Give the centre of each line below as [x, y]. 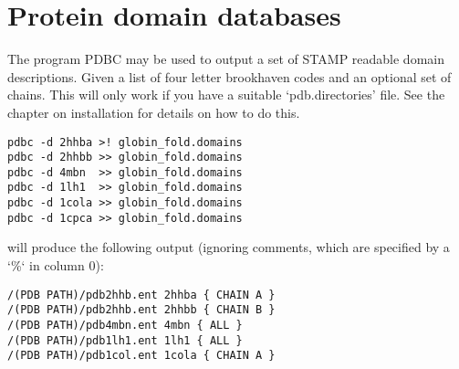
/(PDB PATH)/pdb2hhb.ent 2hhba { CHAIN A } [141, 295]
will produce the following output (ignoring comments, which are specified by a [229, 247]
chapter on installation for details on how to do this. [154, 112]
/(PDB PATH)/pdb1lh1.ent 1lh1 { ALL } [125, 340]
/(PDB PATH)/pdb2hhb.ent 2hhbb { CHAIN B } [141, 310]
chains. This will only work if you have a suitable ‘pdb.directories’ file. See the [226, 95]
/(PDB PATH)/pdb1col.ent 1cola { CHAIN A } [141, 356]
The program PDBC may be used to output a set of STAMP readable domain [226, 59]
